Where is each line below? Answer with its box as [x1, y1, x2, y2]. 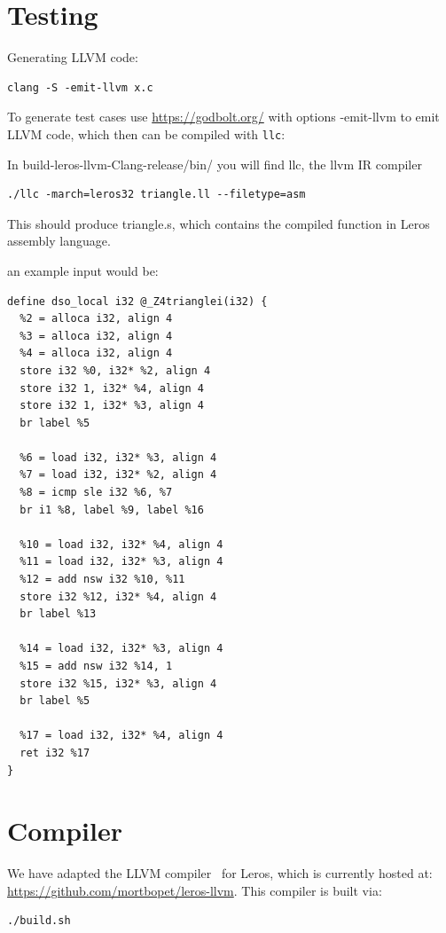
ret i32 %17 [20, 746, 90, 759]
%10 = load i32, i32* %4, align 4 [20, 537, 223, 551]
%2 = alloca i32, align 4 [20, 312, 173, 325]
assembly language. [7, 231, 111, 250]
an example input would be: [7, 261, 159, 279]
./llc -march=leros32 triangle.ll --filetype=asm [7, 188, 306, 201]
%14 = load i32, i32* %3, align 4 [20, 642, 223, 655]
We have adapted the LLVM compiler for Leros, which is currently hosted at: [7, 864, 433, 882]
